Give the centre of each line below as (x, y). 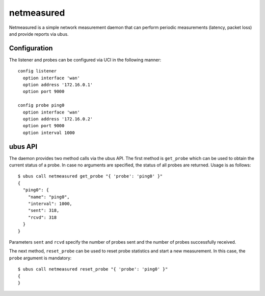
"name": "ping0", (49, 197)
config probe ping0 (41, 105)
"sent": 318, (43, 211)
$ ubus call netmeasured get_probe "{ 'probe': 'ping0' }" (90, 176)
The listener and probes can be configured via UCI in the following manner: (85, 60)
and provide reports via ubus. (39, 34)
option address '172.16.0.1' (58, 85)
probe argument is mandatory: (40, 258)
